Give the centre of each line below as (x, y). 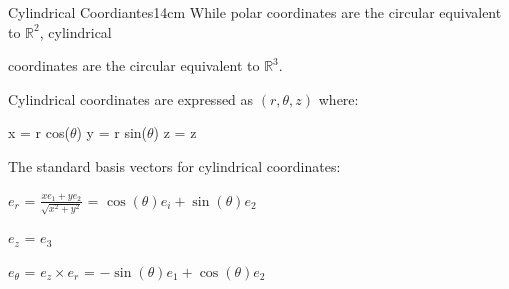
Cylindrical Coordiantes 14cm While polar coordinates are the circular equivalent (255, 12)
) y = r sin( (112, 132)
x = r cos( (39, 132)
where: (338, 98)
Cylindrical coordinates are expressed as (131, 98)
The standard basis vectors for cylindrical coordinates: (174, 165)
